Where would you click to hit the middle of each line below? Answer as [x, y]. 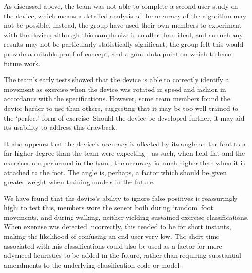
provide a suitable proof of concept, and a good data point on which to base [117, 53]
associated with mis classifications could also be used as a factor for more [113, 246]
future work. [22, 63]
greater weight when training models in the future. [79, 182]
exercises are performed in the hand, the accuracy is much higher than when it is [125, 162]
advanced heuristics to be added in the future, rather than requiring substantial [123, 255]
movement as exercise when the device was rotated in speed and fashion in [115, 89]
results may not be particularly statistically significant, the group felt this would [124, 44]
